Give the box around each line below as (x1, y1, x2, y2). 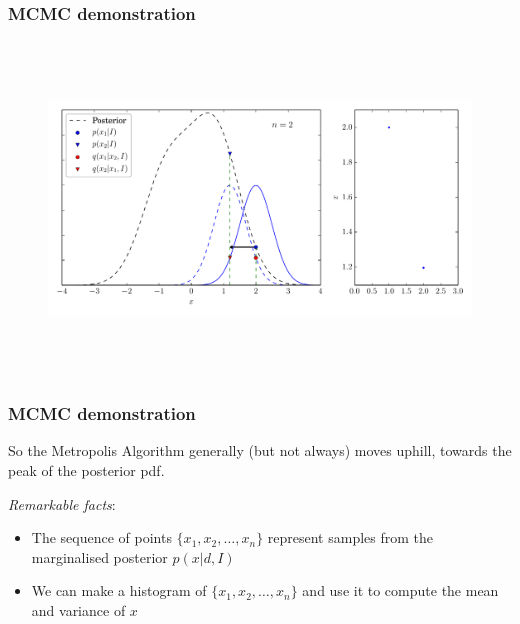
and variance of (31, 599, 126, 620)
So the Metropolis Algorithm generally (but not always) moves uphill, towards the (8, 440, 512, 461)
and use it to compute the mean (302, 580, 499, 601)
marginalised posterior (31, 546, 168, 567)
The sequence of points (31, 527, 172, 548)
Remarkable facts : (8, 493, 116, 514)
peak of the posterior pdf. (8, 459, 165, 480)
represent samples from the (267, 527, 434, 548)
